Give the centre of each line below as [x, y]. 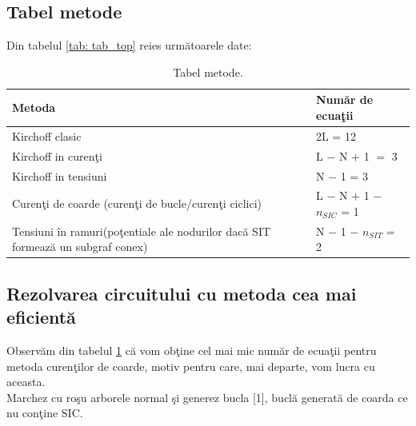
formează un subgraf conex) [80, 247]
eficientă [41, 317]
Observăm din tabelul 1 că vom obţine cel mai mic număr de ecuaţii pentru [192, 350]
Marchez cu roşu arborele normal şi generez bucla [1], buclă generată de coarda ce [207, 397]
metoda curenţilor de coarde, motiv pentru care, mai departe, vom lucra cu [191, 366]
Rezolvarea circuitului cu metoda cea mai [182, 293]
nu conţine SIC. [45, 413]
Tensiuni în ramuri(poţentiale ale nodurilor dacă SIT [142, 231]
